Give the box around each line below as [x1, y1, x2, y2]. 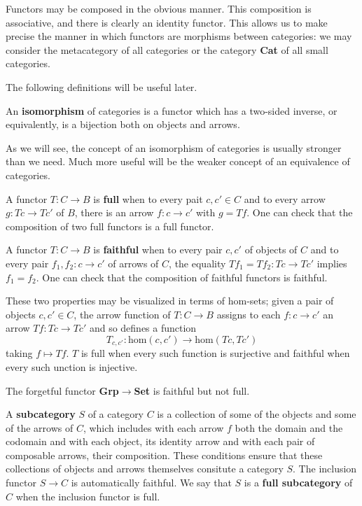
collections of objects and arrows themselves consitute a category [6, 461, 284, 476]
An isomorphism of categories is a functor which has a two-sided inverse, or [6, 103, 337, 118]
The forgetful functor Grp [6, 383, 119, 398]
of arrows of [108, 255, 159, 270]
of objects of [244, 242, 298, 257]
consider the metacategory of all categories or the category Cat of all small [6, 42, 328, 57]
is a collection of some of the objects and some [157, 407, 356, 421]
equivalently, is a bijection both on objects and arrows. [6, 117, 240, 132]
